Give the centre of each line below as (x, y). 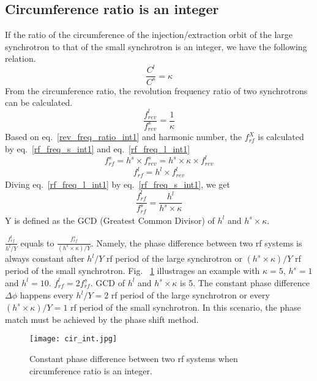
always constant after (45, 258)
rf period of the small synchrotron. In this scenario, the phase (186, 307)
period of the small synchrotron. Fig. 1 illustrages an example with (132, 271)
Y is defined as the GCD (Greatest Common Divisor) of (110, 220)
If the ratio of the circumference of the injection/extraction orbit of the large (149, 35)
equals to (37, 242)
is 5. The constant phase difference (245, 282)
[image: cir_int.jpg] (73, 339)
